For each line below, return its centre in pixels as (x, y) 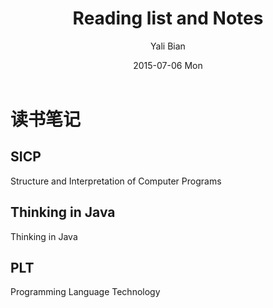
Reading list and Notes (168, 18)
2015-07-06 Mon (168, 65)
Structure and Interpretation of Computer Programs (116, 181)
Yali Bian (168, 46)
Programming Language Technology (85, 292)
